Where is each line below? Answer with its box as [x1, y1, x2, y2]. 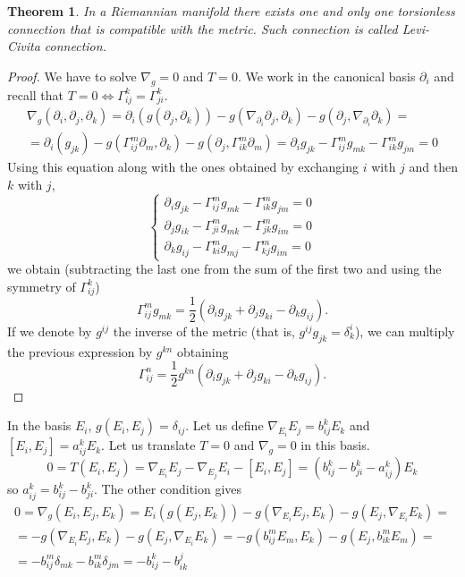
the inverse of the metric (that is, [113, 321, 295, 340]
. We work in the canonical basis [237, 66, 416, 85]
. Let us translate [101, 436, 196, 454]
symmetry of [7, 276, 76, 295]
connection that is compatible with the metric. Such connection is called [7, 19, 398, 38]
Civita [7, 37, 40, 55]
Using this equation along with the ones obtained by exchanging [7, 157, 359, 176]
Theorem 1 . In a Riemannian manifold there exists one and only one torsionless [7, 2, 455, 20]
